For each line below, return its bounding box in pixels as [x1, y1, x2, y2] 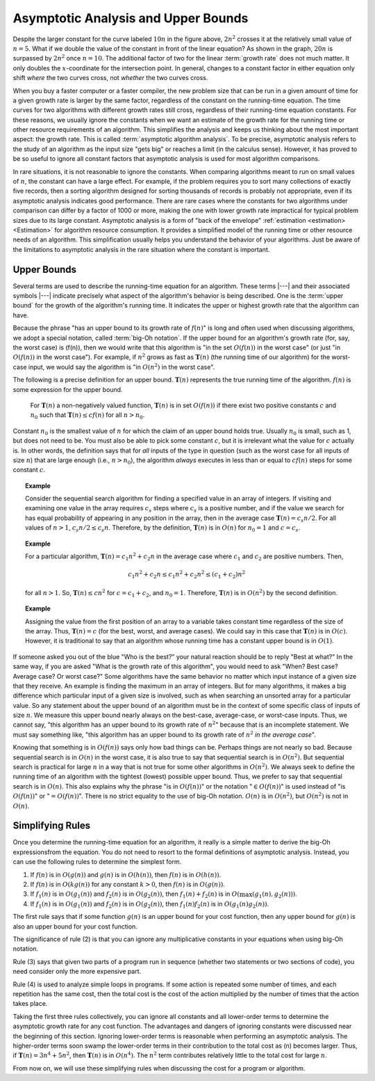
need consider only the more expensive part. [12, 968, 142, 976]
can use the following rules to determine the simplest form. [12, 858, 182, 866]
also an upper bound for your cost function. [12, 922, 138, 931]
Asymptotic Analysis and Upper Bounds [12, 10, 249, 26]
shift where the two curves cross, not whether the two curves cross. [12, 74, 208, 82]
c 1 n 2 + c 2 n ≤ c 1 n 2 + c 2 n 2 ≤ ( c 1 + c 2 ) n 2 [128, 569, 246, 581]
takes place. [12, 1000, 48, 1008]
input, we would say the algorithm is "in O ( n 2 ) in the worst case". [28, 362, 215, 371]
